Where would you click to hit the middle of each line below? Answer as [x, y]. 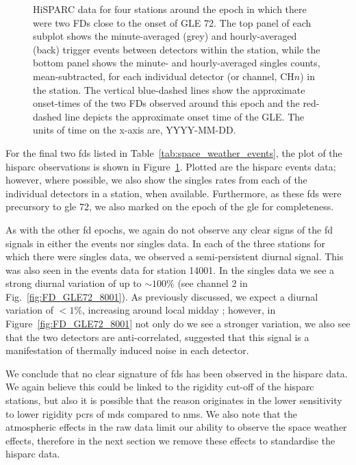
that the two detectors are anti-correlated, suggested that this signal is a [157, 337]
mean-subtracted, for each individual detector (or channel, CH [164, 76]
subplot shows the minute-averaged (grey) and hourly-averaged [165, 36]
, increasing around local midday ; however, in [179, 310]
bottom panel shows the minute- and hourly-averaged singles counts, [177, 63]
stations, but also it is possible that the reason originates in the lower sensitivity [174, 400]
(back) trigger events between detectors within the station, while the [177, 49]
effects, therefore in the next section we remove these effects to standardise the [170, 440]
